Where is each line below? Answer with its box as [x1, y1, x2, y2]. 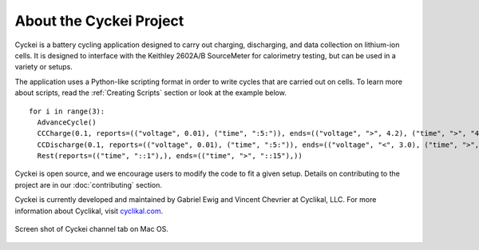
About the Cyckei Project [14, 12, 184, 30]
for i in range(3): [29, 106, 105, 116]
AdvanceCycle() [37, 117, 97, 127]
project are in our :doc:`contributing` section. [14, 180, 163, 189]
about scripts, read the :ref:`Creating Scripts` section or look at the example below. [14, 88, 287, 97]
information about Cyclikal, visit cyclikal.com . [14, 206, 164, 216]
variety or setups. [14, 62, 73, 72]
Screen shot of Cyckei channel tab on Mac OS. [14, 224, 169, 234]
